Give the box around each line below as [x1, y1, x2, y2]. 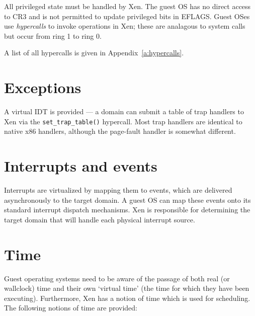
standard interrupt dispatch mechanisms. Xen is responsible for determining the [4, 204, 250, 215]
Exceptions [4, 77, 81, 98]
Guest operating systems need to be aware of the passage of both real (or [4, 273, 230, 283]
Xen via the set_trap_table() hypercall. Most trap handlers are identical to [4, 116, 242, 126]
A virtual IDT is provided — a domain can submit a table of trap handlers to [4, 106, 244, 117]
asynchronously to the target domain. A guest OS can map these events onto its [4, 194, 251, 205]
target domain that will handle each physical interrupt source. [4, 214, 195, 224]
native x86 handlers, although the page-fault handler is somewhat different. [4, 126, 236, 136]
